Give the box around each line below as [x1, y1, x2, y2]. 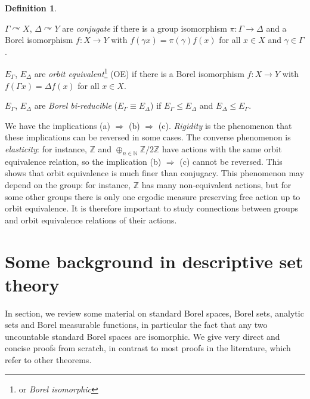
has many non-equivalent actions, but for [141, 178, 292, 191]
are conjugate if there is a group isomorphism [62, 22, 227, 34]
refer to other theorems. [5, 354, 92, 366]
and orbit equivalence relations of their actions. [5, 213, 177, 226]
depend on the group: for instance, [5, 178, 131, 191]
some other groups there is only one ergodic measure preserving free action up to [5, 190, 300, 202]
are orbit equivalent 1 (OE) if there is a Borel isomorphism [34, 66, 244, 80]
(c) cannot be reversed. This [179, 155, 283, 167]
